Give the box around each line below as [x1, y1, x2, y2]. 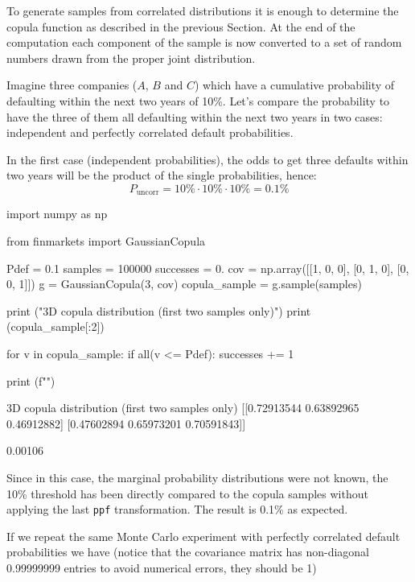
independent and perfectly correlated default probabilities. [6, 124, 294, 141]
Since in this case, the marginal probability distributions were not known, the [6, 468, 388, 485]
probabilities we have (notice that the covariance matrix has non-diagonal [6, 543, 369, 560]
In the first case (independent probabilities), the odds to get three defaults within [6, 151, 409, 167]
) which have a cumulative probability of [194, 76, 395, 93]
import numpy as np [6, 205, 108, 222]
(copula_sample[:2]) [6, 318, 105, 335]
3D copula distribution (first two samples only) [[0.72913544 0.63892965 [6, 399, 360, 416]
